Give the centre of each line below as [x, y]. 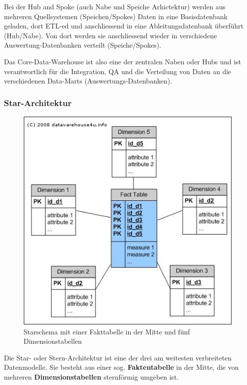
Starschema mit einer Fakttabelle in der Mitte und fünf [107, 331]
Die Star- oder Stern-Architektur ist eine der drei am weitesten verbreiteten [118, 357]
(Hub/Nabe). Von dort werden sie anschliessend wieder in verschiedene [110, 35]
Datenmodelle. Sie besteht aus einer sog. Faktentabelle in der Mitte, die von [121, 367]
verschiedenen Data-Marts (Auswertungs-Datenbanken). [88, 81]
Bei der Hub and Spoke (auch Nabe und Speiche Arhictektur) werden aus [115, 6]
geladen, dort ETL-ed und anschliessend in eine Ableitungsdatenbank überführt [124, 26]
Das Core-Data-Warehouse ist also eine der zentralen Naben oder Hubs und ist [123, 61]
